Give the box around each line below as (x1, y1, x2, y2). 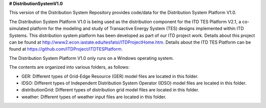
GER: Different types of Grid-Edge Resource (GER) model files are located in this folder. (21, 73, 199, 79)
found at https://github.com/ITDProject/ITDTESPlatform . (9, 46, 123, 52)
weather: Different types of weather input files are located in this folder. (21, 94, 166, 100)
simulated (9, 26, 29, 31)
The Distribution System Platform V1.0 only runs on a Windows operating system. (9, 55, 174, 61)
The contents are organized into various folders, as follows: (9, 64, 130, 70)
